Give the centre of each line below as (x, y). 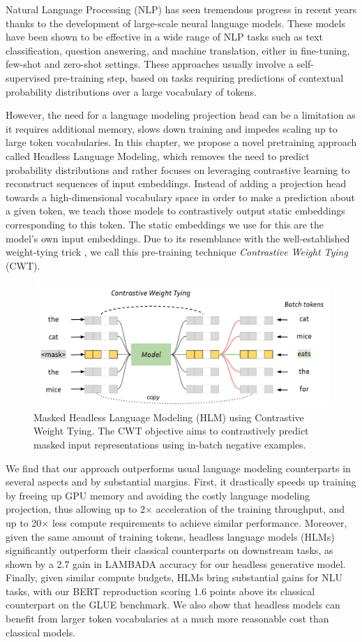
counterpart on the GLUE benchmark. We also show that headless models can (173, 605)
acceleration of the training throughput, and (250, 509)
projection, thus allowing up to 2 (76, 509)
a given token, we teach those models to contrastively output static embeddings (175, 211)
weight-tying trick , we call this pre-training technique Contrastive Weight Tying (177, 252)
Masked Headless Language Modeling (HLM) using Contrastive (169, 417)
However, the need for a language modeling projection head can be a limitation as (181, 115)
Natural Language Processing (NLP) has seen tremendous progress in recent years (181, 9)
